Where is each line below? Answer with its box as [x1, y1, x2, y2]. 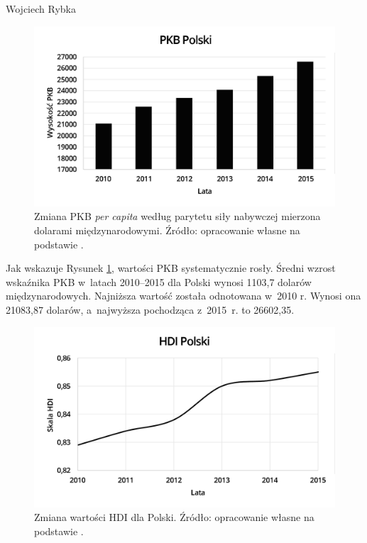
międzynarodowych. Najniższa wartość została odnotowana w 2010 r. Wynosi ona [6, 288, 361, 303]
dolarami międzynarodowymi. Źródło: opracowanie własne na [34, 223, 300, 238]
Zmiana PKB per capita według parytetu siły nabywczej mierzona [34, 209, 321, 224]
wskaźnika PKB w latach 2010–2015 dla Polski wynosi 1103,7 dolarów [6, 274, 312, 289]
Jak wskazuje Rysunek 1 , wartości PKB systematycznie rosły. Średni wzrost [6, 260, 336, 275]
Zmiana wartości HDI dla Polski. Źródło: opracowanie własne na [34, 510, 314, 525]
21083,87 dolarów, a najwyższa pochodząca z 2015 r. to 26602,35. [6, 302, 295, 317]
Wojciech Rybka [6, 1, 76, 16]
